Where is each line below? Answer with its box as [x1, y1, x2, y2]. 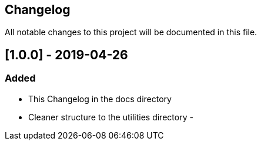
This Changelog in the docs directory [28, 93, 172, 104]
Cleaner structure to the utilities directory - [28, 112, 193, 122]
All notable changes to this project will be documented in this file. [5, 27, 257, 38]
